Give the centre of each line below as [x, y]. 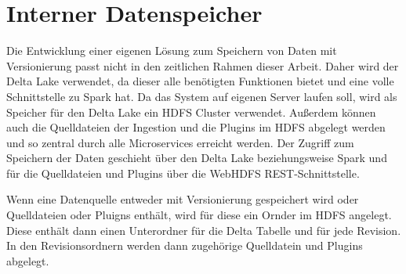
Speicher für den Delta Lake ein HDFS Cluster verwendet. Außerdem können [191, 112]
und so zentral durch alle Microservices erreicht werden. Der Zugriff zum [180, 142]
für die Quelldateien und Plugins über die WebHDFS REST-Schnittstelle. [183, 173]
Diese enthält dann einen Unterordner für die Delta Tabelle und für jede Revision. [204, 230]
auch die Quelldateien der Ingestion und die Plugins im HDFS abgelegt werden [196, 127]
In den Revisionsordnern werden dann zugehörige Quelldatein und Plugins [185, 245]
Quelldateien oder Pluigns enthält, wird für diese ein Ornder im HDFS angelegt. [199, 215]
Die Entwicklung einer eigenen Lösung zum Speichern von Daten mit [172, 50]
